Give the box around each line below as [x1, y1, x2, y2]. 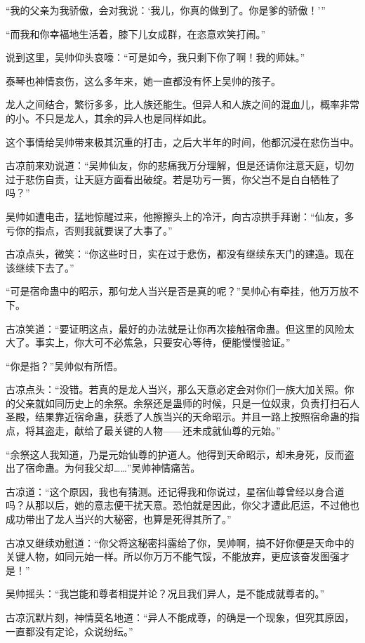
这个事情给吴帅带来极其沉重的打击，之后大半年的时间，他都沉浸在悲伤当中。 [6, 134, 359, 149]
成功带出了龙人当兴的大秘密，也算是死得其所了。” [6, 512, 232, 526]
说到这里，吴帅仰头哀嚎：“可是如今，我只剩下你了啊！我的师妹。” [6, 50, 305, 65]
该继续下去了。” [6, 260, 74, 274]
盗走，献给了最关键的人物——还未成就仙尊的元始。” [44, 423, 281, 438]
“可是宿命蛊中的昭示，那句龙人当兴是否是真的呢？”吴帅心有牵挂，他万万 [6, 284, 340, 298]
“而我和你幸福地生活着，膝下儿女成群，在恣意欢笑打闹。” [6, 26, 266, 41]
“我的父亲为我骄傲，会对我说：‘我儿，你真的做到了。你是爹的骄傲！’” [6, 3, 326, 17]
